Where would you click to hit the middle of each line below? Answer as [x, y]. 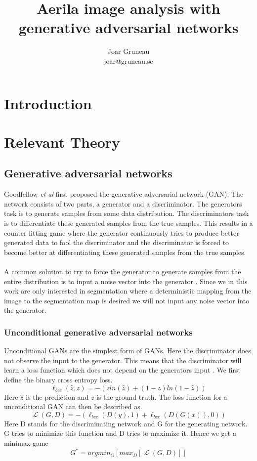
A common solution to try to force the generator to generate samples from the [123, 272]
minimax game [26, 442]
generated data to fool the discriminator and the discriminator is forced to [117, 242]
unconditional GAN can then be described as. [73, 406]
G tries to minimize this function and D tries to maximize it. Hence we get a [120, 433]
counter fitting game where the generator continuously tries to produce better [122, 232]
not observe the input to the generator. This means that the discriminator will [123, 360]
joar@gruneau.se [128, 61]
